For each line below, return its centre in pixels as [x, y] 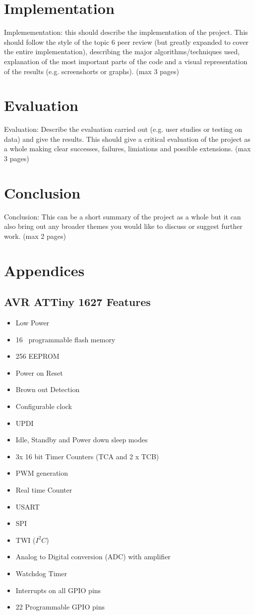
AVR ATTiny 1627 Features [77, 302]
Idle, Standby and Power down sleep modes [82, 440]
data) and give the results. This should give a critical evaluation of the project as [127, 139]
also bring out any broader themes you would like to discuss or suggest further [123, 226]
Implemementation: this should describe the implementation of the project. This [126, 32]
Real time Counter [44, 490]
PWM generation [42, 473]
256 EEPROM [37, 356]
